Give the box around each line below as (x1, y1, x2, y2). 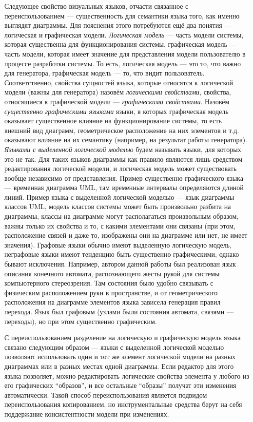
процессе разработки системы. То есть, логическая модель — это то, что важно (4, 58, 241, 68)
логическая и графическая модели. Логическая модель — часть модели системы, (4, 29, 244, 39)
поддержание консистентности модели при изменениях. (4, 408, 169, 419)
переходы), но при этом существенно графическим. (4, 316, 157, 326)
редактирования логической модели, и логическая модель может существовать (4, 163, 237, 173)
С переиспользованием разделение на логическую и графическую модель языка (4, 332, 241, 343)
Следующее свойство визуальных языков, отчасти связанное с (4, 1, 189, 11)
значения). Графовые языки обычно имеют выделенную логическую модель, (4, 239, 232, 249)
